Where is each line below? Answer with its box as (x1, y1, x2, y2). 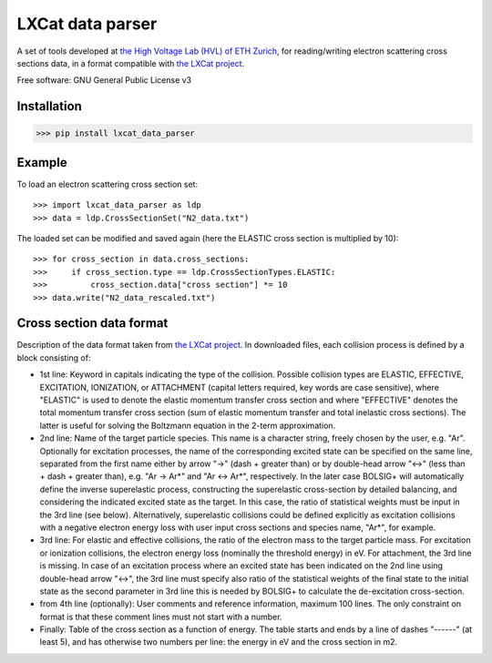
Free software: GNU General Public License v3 (16, 75, 192, 86)
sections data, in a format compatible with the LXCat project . (16, 57, 245, 68)
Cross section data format (16, 315, 169, 331)
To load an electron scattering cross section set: (16, 178, 199, 189)
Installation (16, 98, 82, 114)
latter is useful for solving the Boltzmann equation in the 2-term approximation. (39, 420, 336, 431)
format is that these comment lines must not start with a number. (39, 611, 282, 622)
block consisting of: (16, 352, 91, 363)
